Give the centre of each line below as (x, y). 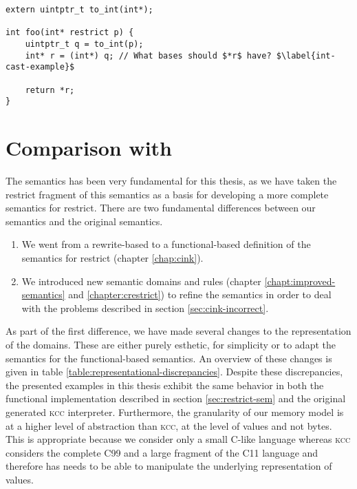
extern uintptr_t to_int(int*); (79, 10)
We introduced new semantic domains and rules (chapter (141, 281)
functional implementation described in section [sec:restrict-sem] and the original (176, 398)
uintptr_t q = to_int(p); (84, 44)
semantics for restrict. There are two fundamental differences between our (161, 208)
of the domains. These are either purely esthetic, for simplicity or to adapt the (171, 344)
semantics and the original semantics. (84, 221)
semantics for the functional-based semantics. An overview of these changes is (169, 358)
